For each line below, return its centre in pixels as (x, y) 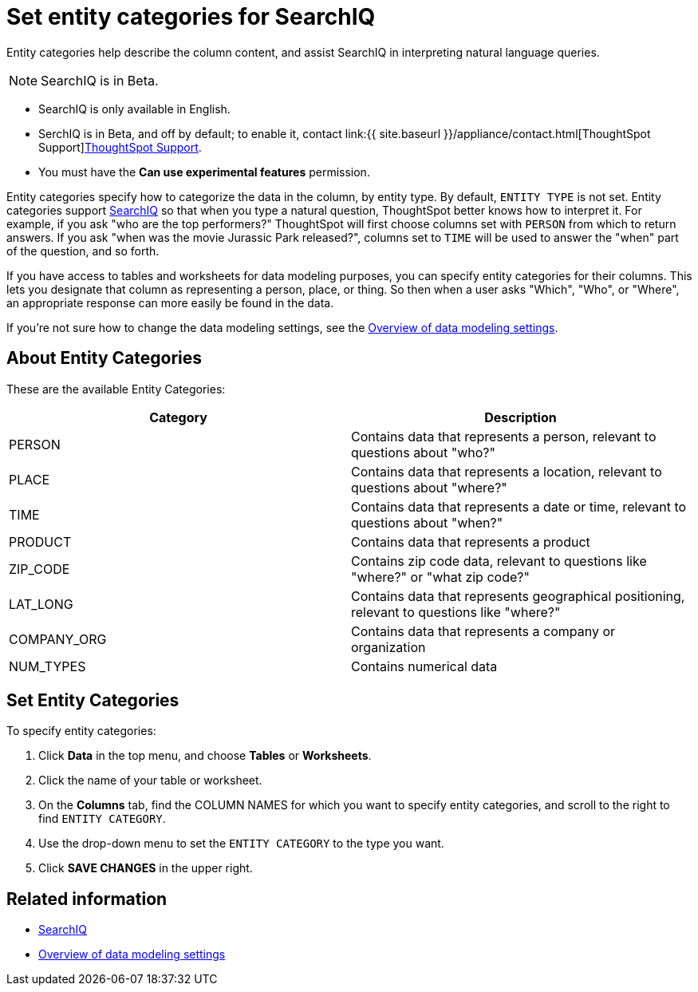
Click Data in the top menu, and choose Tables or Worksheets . (205, 756)
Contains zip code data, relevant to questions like (499, 561)
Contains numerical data (424, 666)
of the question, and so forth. (83, 251)
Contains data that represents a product (471, 541)
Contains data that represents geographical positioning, (518, 596)
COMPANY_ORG (58, 639)
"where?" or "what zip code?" (440, 577)
